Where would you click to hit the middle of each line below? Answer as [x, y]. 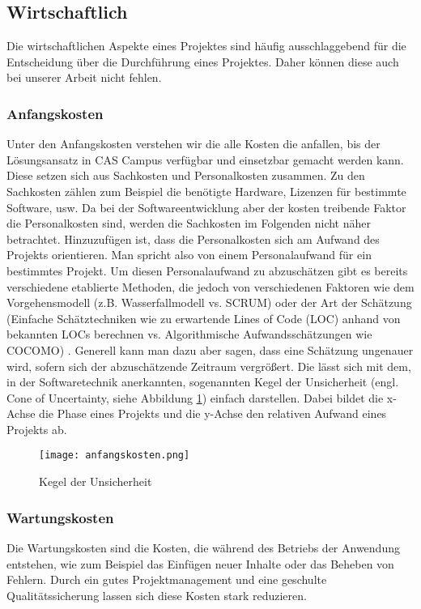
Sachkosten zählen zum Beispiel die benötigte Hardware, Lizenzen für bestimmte [206, 191]
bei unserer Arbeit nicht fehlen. [84, 77]
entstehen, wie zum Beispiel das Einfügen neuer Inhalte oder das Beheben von [200, 563]
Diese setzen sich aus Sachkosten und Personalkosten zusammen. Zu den [186, 175]
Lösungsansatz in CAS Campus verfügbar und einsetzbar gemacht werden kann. [205, 159]
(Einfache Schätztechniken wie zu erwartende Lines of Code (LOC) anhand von [204, 318]
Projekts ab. [37, 429]
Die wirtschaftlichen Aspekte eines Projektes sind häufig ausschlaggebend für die [206, 46]
